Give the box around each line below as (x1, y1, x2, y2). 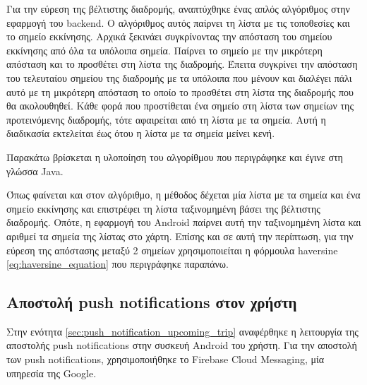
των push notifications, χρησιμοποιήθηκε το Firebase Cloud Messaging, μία (6, 352, 325, 367)
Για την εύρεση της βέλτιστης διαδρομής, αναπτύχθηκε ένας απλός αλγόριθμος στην (6, 1, 350, 16)
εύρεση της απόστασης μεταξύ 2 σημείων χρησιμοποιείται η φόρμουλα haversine (6, 242, 338, 257)
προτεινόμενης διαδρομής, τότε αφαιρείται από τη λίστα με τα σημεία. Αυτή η (6, 112, 326, 126)
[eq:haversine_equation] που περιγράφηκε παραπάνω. (6, 256, 229, 271)
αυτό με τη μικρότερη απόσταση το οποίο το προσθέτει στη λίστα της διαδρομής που (6, 84, 354, 99)
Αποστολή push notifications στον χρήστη (6, 291, 297, 313)
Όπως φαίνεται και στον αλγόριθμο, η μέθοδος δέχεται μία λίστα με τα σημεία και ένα (6, 187, 361, 202)
